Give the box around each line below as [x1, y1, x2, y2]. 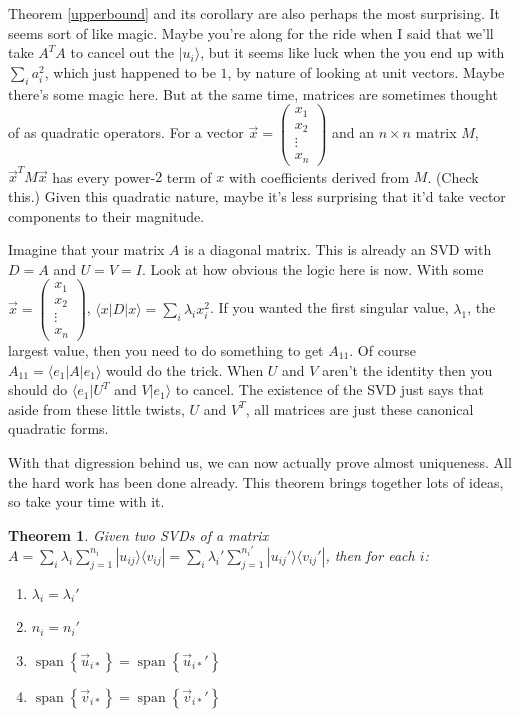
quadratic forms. [8, 418, 109, 439]
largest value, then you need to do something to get [8, 339, 324, 360]
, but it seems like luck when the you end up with [200, 42, 505, 63]
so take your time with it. [8, 491, 165, 512]
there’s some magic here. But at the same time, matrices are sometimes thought [8, 83, 498, 104]
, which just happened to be [44, 61, 216, 82]
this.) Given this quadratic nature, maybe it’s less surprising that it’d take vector [8, 186, 506, 207]
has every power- [52, 166, 156, 187]
